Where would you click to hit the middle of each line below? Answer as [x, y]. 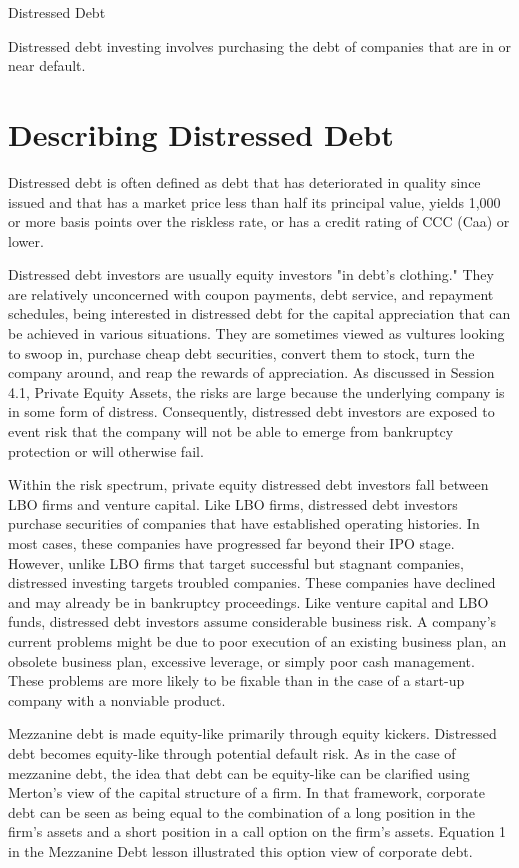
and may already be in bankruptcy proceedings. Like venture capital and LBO [248, 601]
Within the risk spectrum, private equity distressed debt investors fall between [248, 484]
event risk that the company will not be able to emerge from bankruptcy [231, 431]
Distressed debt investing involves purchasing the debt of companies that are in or [259, 45]
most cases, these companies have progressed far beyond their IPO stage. [231, 543]
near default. [47, 65]
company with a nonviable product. [117, 699]
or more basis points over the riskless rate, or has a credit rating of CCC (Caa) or [259, 221]
